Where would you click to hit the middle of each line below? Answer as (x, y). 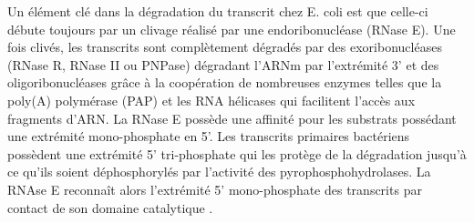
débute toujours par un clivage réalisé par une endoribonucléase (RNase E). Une (232, 29)
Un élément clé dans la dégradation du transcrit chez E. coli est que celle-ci (218, 11)
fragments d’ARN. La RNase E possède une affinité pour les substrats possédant (232, 118)
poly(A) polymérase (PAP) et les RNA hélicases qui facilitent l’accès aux (211, 100)
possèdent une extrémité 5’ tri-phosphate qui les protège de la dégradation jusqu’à (237, 153)
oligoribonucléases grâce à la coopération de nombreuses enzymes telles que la (225, 82)
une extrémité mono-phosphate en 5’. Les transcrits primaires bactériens (209, 136)
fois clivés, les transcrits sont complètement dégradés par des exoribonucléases (225, 47)
